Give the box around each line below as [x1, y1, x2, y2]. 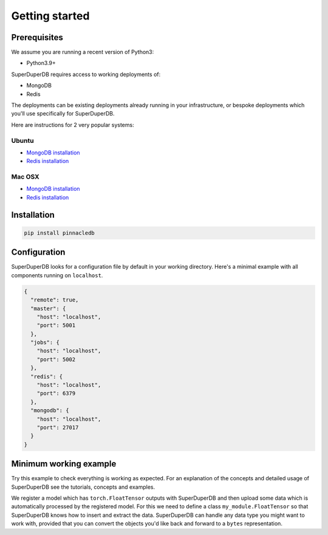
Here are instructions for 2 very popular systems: [11, 121, 134, 128]
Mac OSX [11, 173, 39, 181]
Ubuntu [11, 136, 34, 145]
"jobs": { [30, 339, 60, 346]
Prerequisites [11, 32, 63, 43]
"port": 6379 [36, 390, 76, 397]
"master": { [30, 305, 66, 312]
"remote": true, [30, 297, 79, 303]
